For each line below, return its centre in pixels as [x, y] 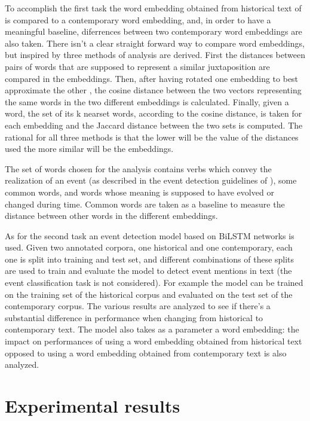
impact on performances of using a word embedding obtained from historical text [154, 341]
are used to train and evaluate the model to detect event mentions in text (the [148, 271]
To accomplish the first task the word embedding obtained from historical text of [153, 8]
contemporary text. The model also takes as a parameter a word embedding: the [152, 329]
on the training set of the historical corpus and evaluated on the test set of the [149, 294]
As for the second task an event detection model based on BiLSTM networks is [150, 235]
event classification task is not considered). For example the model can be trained [154, 283]
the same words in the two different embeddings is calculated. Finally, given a [147, 101]
